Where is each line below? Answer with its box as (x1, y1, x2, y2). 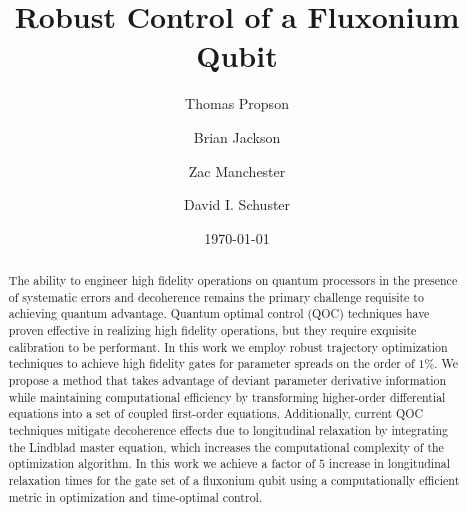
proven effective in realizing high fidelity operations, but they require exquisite (8, 322, 417, 339)
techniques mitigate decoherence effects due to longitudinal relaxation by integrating (8, 421, 448, 438)
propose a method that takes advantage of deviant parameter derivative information (8, 372, 447, 389)
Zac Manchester (188, 160, 286, 181)
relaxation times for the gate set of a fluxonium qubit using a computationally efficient (8, 471, 460, 488)
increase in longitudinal (329, 455, 451, 472)
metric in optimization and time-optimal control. (8, 488, 263, 505)
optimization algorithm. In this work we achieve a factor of (8, 455, 316, 472)
